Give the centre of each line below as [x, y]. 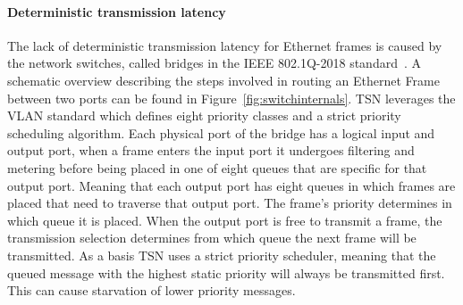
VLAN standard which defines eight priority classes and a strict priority [204, 115]
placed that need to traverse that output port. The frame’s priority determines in [230, 203]
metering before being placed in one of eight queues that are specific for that [217, 167]
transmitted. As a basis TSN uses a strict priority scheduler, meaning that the [222, 255]
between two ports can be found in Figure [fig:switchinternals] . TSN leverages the [231, 98]
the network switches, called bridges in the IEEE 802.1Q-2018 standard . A [215, 63]
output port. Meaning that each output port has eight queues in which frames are [231, 185]
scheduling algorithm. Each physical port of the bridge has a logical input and [221, 132]
